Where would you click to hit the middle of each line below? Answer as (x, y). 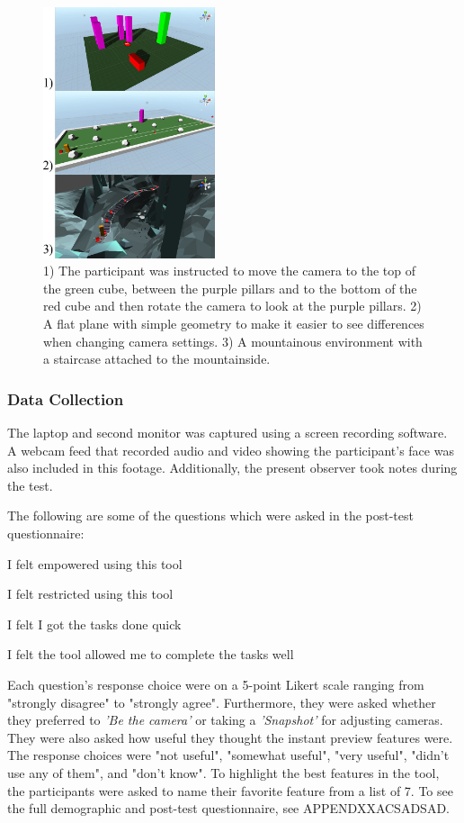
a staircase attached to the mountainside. (157, 359)
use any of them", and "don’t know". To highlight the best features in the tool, (223, 772)
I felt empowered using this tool (95, 563)
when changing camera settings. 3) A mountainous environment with (233, 341)
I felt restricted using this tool (90, 594)
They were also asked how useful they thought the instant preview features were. (230, 737)
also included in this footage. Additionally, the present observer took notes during (232, 468)
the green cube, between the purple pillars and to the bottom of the (230, 288)
